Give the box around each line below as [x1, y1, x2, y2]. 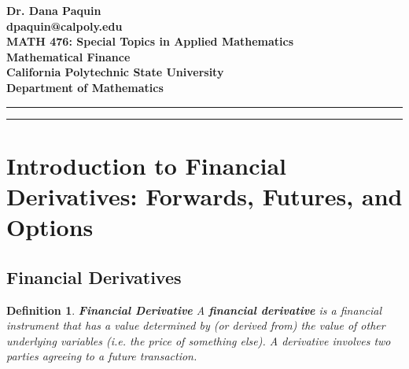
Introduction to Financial [6, 149, 287, 181]
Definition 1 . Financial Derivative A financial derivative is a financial [6, 301, 381, 318]
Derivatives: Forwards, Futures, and [6, 179, 403, 212]
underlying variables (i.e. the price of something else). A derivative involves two [6, 332, 391, 349]
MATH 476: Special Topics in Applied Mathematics [6, 33, 294, 50]
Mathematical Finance [6, 48, 131, 65]
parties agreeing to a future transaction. [6, 348, 197, 364]
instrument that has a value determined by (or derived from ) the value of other [6, 317, 385, 334]
